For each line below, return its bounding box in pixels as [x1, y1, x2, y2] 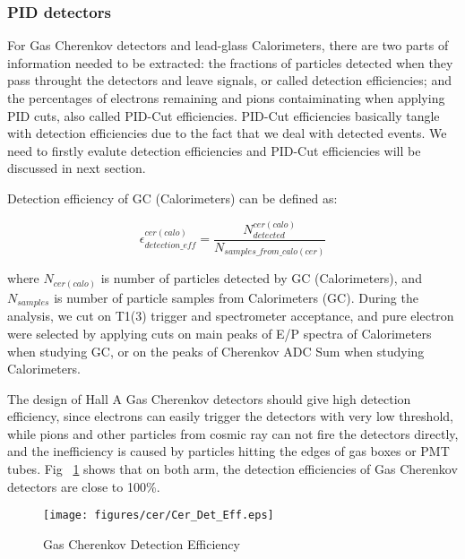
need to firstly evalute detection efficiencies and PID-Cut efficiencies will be [7, 141, 421, 159]
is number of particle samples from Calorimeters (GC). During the [54, 288, 418, 306]
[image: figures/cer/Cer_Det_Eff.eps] [43, 509, 274, 522]
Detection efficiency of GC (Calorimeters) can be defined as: [7, 188, 338, 207]
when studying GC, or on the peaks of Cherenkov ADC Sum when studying [7, 341, 425, 360]
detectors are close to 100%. [7, 477, 160, 495]
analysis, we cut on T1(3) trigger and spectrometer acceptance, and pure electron [7, 306, 454, 325]
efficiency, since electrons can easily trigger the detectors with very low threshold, [7, 407, 453, 426]
